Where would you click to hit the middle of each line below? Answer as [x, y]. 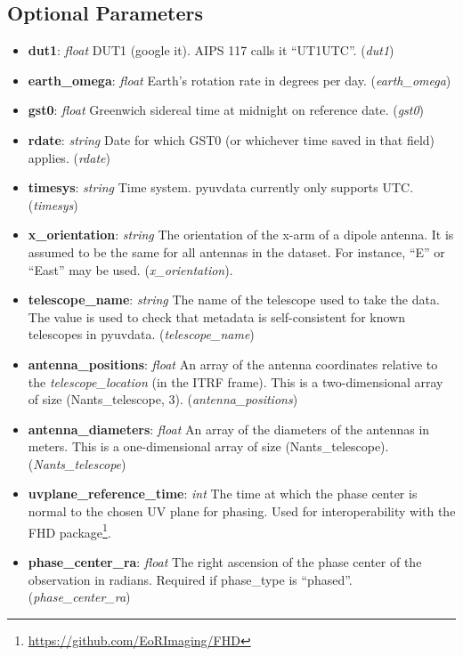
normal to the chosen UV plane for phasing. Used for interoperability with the [242, 511]
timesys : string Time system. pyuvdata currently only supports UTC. [221, 187]
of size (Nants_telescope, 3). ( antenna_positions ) [163, 399]
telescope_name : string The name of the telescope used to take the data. [234, 300]
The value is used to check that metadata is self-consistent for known [216, 316]
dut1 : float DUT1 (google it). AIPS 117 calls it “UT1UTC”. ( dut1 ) [211, 50]
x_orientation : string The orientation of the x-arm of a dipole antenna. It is [241, 235]
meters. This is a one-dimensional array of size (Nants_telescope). [208, 446]
